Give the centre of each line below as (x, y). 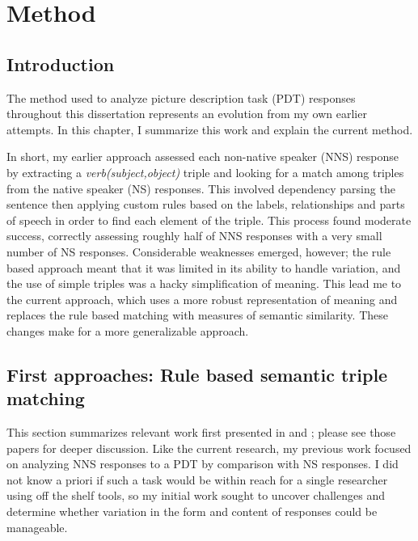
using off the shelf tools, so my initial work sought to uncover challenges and (196, 495)
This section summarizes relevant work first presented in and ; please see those (201, 432)
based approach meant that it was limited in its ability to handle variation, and (204, 267)
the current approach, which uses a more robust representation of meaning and (202, 299)
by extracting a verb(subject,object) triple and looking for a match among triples (205, 172)
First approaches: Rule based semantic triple (197, 374)
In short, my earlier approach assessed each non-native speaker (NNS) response (203, 156)
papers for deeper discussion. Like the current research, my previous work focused (209, 448)
